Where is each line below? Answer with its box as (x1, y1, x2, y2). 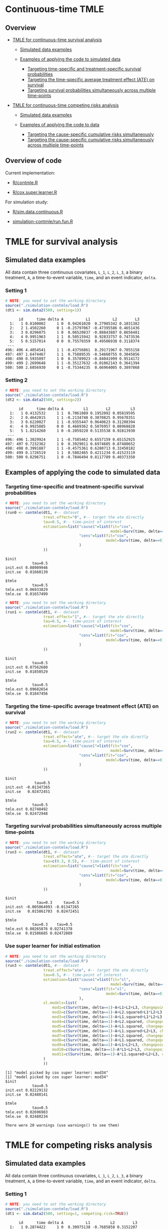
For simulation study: (5, 199, 48, 205)
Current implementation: (5, 169, 55, 176)
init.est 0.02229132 (5, 1088, 48, 1093)
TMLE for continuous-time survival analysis (12, 37, 102, 43)
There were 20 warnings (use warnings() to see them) (5, 1123, 120, 1128)
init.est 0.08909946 (5, 565, 48, 570)
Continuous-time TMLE (5, 4, 104, 15)
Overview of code (5, 156, 62, 165)
